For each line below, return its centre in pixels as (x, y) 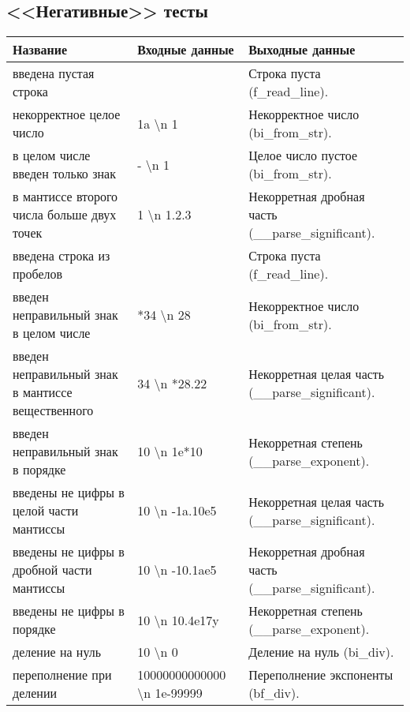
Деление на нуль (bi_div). (321, 652)
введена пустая (54, 73)
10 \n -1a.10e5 (177, 511)
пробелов (38, 274)
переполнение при (62, 675)
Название (40, 50)
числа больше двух (65, 215)
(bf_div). (274, 693)
